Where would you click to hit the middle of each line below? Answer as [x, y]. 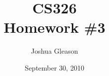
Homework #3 [54, 27]
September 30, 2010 [54, 67]
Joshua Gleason [54, 51]
